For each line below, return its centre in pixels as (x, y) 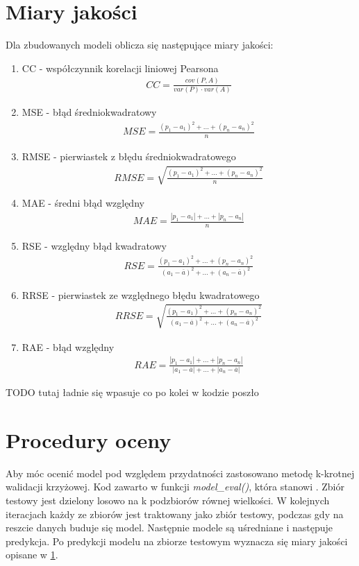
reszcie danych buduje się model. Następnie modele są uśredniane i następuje (169, 528)
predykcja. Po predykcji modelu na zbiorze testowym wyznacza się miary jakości (177, 541)
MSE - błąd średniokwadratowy (89, 111)
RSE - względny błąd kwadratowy (94, 246)
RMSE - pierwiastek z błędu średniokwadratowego (129, 156)
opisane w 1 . (32, 555)
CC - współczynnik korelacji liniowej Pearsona (120, 68)
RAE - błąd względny (68, 346)
